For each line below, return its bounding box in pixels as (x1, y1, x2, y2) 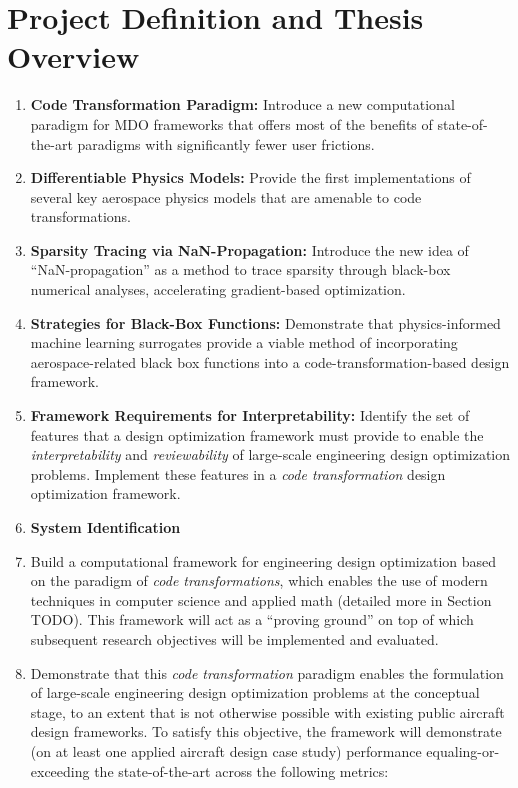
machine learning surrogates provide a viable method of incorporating (30, 332, 458, 353)
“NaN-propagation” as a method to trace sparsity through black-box (30, 259, 451, 280)
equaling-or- (426, 740, 500, 761)
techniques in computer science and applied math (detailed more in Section (30, 589, 492, 610)
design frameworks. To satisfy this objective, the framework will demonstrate (30, 721, 502, 742)
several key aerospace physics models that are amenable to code (30, 186, 422, 207)
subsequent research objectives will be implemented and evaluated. (30, 628, 439, 649)
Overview (7, 36, 140, 77)
